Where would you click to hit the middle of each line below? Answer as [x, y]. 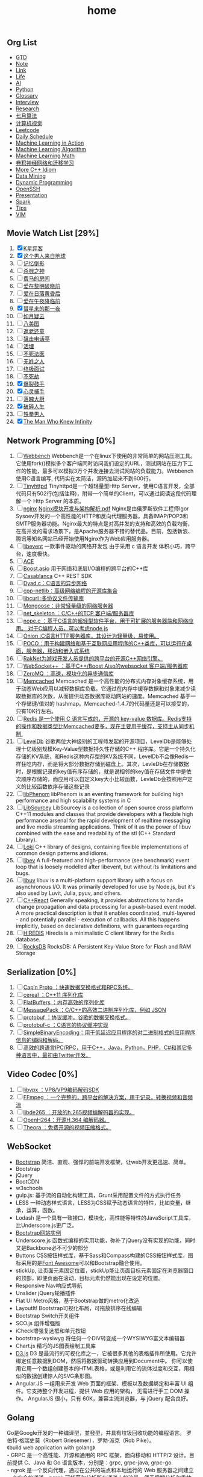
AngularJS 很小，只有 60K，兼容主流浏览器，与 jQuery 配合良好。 [109, 1398]
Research [27, 108]
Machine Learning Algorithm [51, 149]
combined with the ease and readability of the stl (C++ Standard [95, 833]
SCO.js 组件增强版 [38, 1323]
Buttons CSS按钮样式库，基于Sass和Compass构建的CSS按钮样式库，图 [104, 1255]
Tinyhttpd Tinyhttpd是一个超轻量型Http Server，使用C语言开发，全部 [109, 486]
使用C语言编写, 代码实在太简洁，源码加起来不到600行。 [85, 478]
